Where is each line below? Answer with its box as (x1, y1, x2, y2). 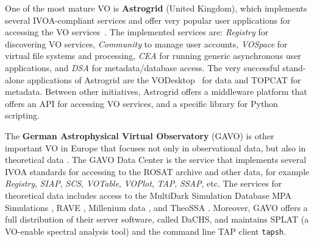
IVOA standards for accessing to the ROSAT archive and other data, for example (5, 165, 310, 178)
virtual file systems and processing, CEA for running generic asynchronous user (5, 49, 301, 62)
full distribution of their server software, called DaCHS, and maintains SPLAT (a (5, 213, 309, 226)
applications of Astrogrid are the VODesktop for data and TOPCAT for (27, 73, 301, 86)
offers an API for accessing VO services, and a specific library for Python (5, 97, 278, 109)
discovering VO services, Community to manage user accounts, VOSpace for (5, 37, 288, 50)
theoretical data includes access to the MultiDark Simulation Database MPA (5, 188, 291, 201)
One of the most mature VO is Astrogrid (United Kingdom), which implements (5, 2, 307, 14)
